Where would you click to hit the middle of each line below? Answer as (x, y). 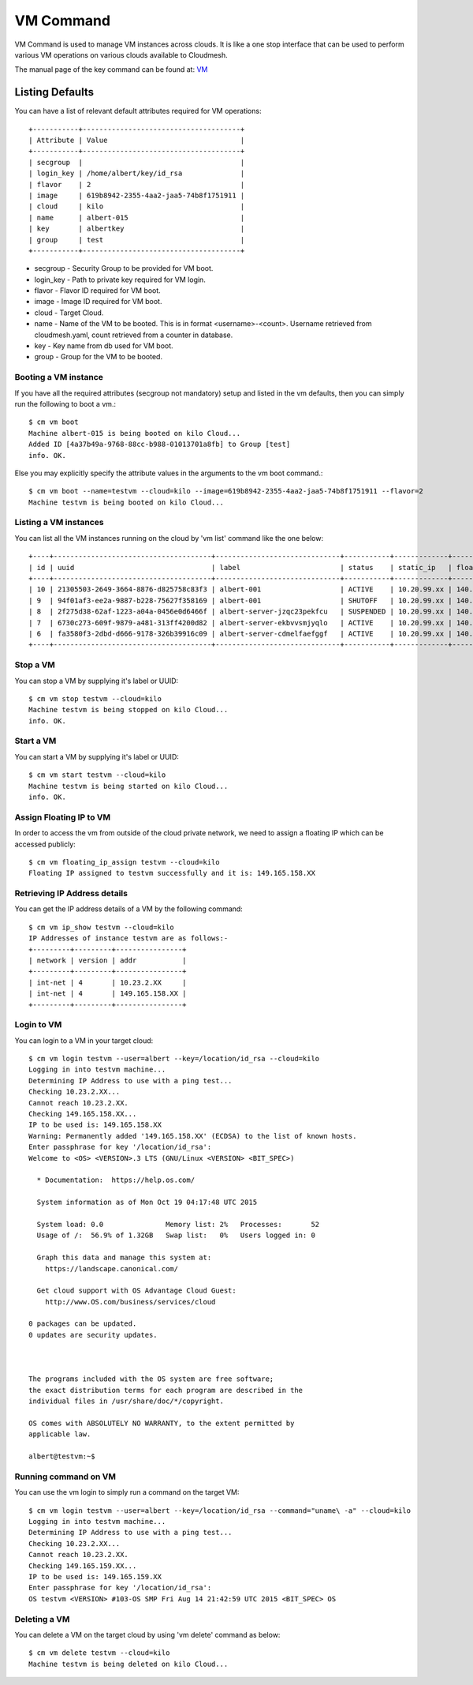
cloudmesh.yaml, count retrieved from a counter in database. (134, 335)
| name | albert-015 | (137, 218)
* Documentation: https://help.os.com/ (116, 1180)
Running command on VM (65, 1477)
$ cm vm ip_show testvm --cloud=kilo (102, 927)
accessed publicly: (45, 844)
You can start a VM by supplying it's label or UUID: (97, 756)
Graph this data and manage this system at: (124, 1258)
